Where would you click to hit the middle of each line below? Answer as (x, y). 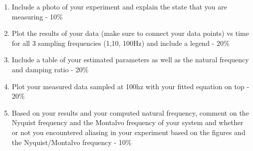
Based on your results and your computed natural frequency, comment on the (130, 112)
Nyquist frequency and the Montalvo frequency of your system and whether (127, 122)
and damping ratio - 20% (50, 69)
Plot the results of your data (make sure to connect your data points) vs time (130, 33)
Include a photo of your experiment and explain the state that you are (119, 6)
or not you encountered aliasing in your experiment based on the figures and (128, 132)
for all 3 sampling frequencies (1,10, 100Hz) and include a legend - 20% (121, 43)
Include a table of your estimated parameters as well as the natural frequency (130, 60)
